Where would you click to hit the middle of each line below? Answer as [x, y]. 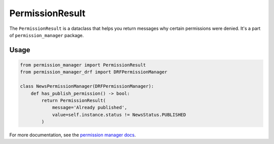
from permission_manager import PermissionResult [83, 65]
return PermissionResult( [74, 100]
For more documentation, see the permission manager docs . [73, 135]
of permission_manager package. [47, 35]
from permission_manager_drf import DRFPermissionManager [94, 72]
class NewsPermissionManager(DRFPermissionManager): [87, 86]
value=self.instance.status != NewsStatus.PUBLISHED [119, 115]
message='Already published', [90, 107]
